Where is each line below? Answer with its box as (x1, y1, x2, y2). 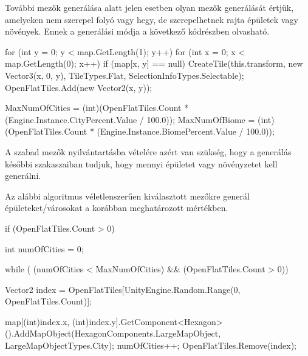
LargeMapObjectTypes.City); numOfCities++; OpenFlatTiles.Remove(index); (5, 339, 297, 352)
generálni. (5, 169, 41, 182)
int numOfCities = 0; (5, 242, 84, 255)
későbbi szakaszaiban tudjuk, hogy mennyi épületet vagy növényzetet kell (5, 157, 278, 170)
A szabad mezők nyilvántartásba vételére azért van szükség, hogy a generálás (5, 145, 292, 158)
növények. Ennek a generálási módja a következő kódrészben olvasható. (5, 25, 270, 38)
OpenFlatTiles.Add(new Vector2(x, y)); (5, 81, 152, 93)
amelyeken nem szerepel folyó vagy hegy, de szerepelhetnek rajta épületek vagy (5, 13, 298, 25)
